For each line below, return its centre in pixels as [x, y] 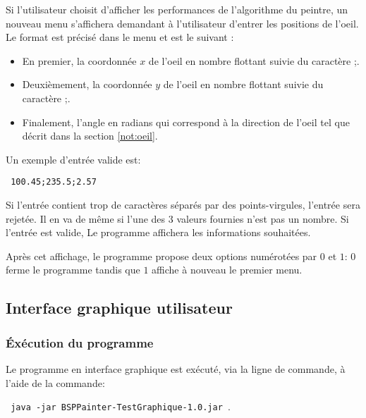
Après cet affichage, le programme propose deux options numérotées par [161, 256]
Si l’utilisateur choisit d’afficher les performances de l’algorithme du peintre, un [177, 9]
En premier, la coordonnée [79, 60]
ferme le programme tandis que [73, 270]
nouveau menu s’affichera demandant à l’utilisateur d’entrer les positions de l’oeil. [182, 23]
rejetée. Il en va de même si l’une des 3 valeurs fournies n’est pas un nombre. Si [177, 218]
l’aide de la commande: [55, 382]
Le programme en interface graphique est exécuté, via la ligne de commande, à [176, 368]
